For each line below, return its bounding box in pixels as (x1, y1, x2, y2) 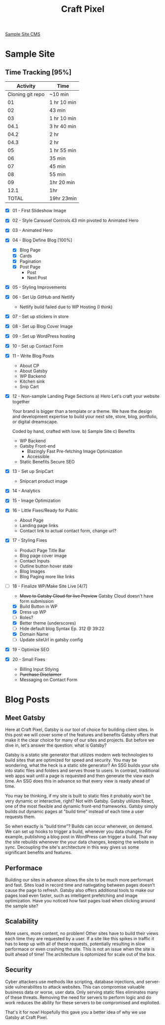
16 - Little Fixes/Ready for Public (12, 507, 78, 513)
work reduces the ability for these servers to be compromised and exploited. (5, 999, 161, 1005)
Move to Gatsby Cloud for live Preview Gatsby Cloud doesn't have (19, 593, 154, 599)
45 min (49, 163, 66, 170)
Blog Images (19, 568, 45, 574)
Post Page (19, 264, 41, 269)
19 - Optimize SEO (12, 647, 50, 652)
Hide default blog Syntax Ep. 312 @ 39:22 (19, 626, 104, 631)
